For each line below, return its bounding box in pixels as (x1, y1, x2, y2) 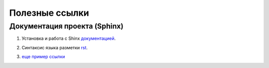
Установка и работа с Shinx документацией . (21, 35, 116, 41)
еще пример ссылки (21, 54, 65, 60)
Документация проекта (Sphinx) (9, 22, 124, 31)
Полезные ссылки (9, 7, 89, 18)
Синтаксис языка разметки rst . (21, 44, 88, 50)
